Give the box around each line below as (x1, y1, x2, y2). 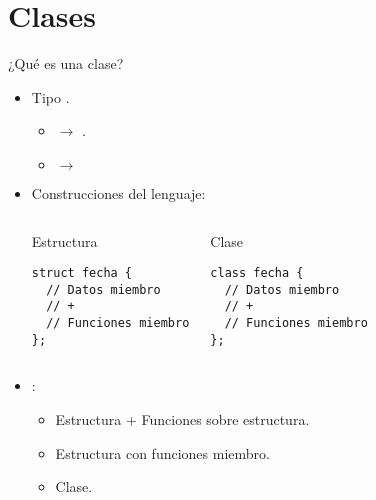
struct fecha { (31, 266, 133, 281)
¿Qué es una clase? (8, 53, 124, 74)
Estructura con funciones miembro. (55, 442, 270, 463)
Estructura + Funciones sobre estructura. (55, 408, 310, 429)
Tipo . (31, 86, 70, 107)
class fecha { (210, 266, 304, 281)
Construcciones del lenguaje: (31, 182, 206, 203)
